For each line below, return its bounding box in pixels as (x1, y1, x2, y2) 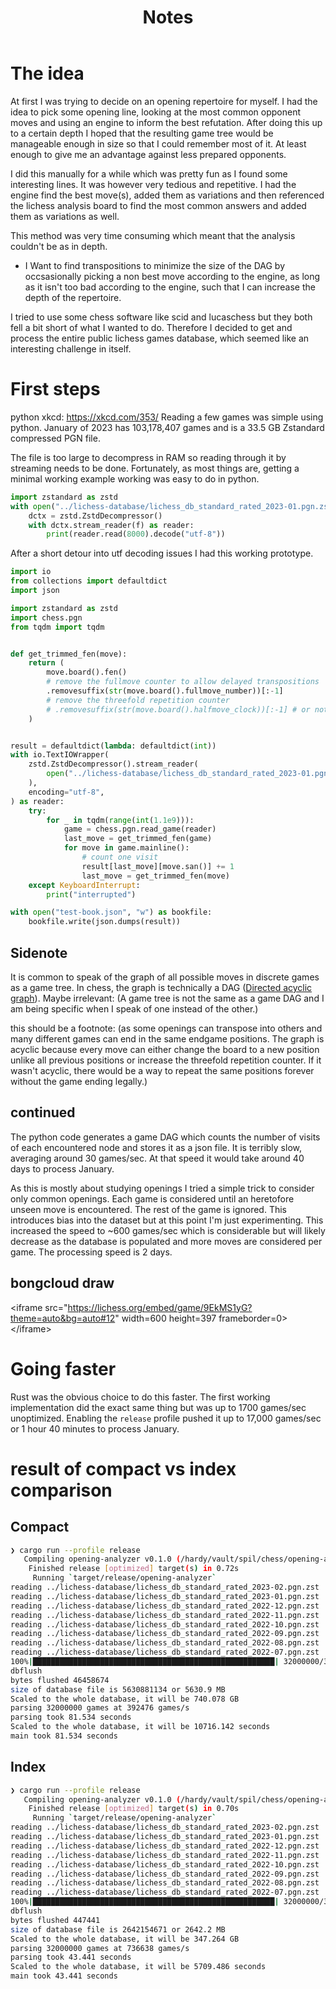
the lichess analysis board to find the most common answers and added (10, 199, 307, 211)
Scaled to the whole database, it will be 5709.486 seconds (10, 1962, 267, 1972)
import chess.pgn (10, 612, 83, 623)
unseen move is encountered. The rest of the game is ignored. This (10, 1203, 287, 1215)
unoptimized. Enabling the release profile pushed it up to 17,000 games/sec (10, 1412, 322, 1424)
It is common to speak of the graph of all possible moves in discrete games (10, 971, 320, 983)
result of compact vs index (10, 1457, 237, 1480)
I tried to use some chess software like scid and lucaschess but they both (10, 311, 313, 323)
